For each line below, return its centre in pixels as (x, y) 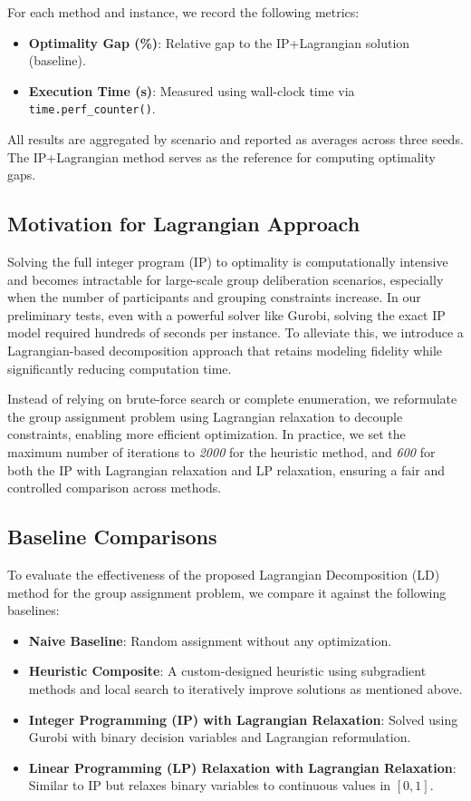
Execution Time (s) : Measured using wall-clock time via (192, 90)
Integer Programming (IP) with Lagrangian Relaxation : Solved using (243, 719)
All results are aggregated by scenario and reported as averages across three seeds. (235, 139)
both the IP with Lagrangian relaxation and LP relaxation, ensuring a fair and (226, 469)
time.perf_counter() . (92, 108)
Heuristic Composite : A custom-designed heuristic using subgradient (227, 671)
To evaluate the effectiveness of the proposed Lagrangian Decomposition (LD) (224, 574)
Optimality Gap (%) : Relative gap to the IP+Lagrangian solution (219, 42)
